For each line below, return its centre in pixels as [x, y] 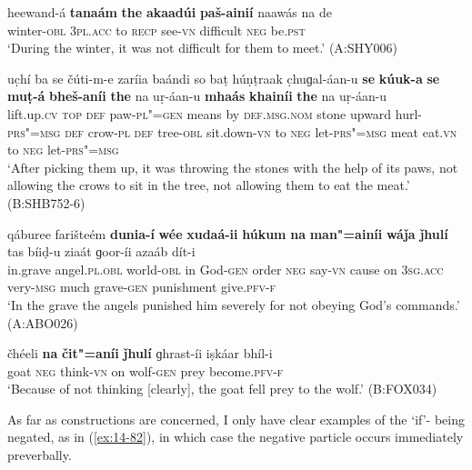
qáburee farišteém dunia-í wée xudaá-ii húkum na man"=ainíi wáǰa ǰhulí [228, 233]
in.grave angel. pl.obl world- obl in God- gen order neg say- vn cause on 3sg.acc [226, 269]
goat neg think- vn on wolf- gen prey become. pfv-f [146, 370]
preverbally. [40, 455]
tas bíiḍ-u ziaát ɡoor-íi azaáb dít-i [101, 251]
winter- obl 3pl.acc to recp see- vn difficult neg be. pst [156, 30]
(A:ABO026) [43, 322]
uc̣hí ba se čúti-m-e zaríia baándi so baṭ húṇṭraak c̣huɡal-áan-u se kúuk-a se [224, 78]
